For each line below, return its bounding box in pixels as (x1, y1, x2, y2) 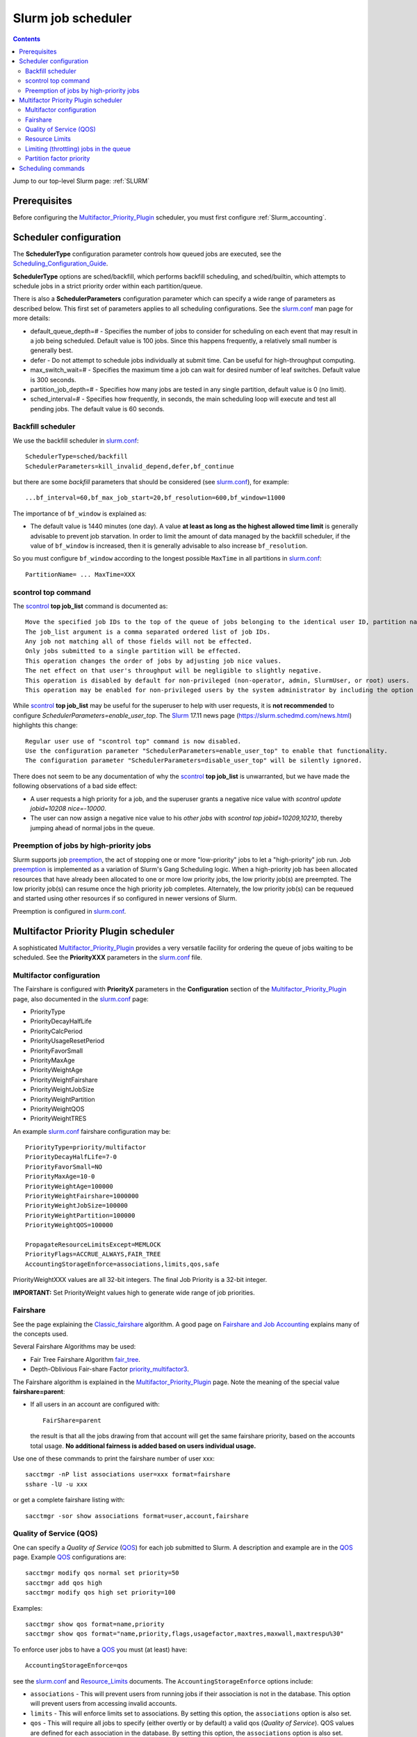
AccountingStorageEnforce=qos (25, 1661, 129, 1670)
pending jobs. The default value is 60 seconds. (30, 404, 165, 413)
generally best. (30, 346, 73, 354)
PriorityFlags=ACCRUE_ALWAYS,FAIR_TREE (25, 1251, 161, 1258)
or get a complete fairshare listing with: (13, 1496, 125, 1504)
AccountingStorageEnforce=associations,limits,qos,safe (25, 1260, 220, 1268)
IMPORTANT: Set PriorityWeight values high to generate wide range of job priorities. (13, 1288, 255, 1296)
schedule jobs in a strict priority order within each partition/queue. (13, 282, 203, 290)
